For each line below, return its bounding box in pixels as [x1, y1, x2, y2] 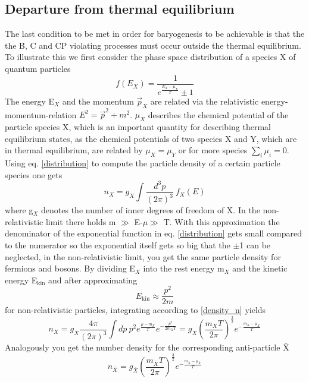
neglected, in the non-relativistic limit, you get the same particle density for [5, 250, 281, 263]
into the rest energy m [143, 262, 224, 274]
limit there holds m [45, 215, 116, 228]
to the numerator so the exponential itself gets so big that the [5, 238, 230, 251]
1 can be [239, 238, 271, 251]
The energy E [5, 94, 55, 107]
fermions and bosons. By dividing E [5, 262, 135, 274]
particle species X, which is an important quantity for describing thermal [5, 121, 271, 133]
